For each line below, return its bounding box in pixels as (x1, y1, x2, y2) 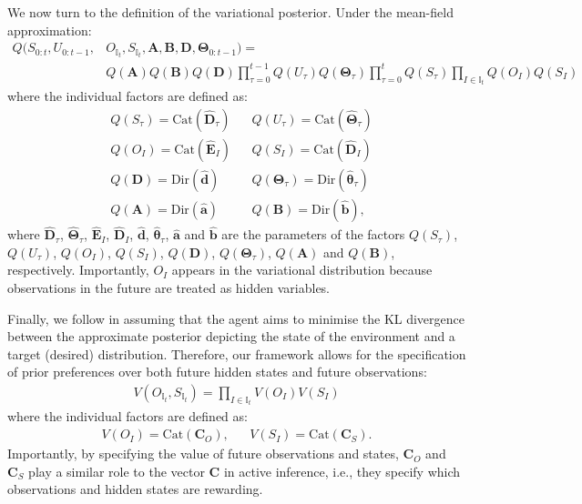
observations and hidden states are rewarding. (7, 479, 263, 499)
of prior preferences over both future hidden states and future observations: (7, 362, 427, 381)
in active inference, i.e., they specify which (223, 461, 461, 480)
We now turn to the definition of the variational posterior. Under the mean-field (7, 3, 454, 21)
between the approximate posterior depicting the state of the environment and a (7, 327, 455, 346)
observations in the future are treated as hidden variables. (7, 278, 331, 297)
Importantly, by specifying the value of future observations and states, (7, 444, 399, 463)
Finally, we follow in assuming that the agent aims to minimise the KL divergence (7, 308, 465, 328)
